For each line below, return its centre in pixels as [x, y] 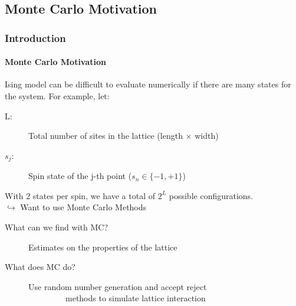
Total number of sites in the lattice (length [106, 136]
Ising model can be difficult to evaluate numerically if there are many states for [148, 84]
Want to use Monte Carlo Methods [83, 207]
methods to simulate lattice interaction [135, 298]
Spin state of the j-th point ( [80, 176]
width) [207, 136]
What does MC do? [40, 267]
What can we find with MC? [56, 227]
